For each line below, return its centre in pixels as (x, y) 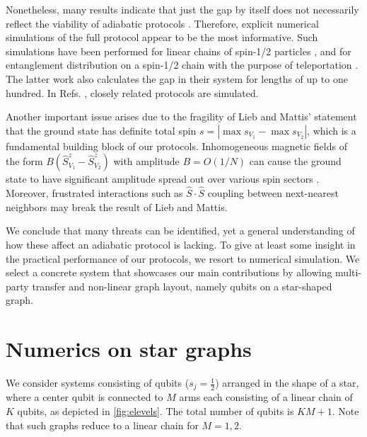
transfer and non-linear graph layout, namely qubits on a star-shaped (182, 286)
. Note (345, 411)
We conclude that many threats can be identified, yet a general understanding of (180, 231)
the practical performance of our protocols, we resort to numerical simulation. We (183, 258)
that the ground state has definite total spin (101, 130)
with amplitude (146, 161)
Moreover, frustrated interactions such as (94, 193)
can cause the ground (295, 161)
